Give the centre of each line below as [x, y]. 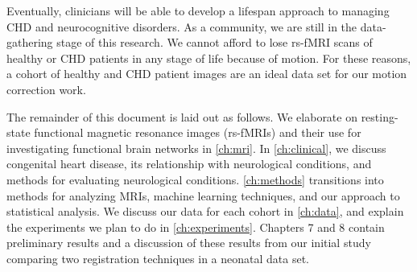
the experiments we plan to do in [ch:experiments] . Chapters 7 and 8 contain [196, 227]
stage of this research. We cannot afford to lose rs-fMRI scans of [215, 42]
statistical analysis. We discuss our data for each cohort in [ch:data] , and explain [205, 211]
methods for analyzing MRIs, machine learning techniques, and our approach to [203, 195]
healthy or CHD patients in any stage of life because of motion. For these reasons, [209, 58]
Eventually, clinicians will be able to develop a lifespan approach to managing [198, 10]
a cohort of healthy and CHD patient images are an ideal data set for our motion [207, 74]
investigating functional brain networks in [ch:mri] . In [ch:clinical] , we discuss [196, 148]
